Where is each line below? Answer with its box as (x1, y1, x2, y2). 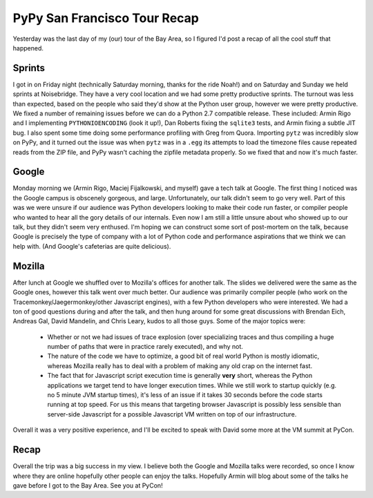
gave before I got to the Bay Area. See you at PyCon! (12, 481, 163, 490)
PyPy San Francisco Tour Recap (12, 10, 200, 26)
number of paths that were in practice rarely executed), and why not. (47, 343, 243, 351)
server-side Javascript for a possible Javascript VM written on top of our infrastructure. (47, 410, 297, 418)
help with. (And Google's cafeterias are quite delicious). (12, 242, 171, 250)
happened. (12, 44, 44, 52)
